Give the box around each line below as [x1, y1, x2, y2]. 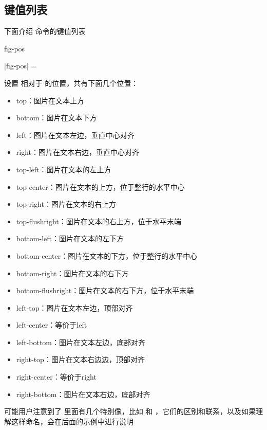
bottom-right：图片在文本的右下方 [16, 267, 129, 278]
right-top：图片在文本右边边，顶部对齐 [16, 354, 145, 365]
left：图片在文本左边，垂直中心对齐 [16, 129, 135, 140]
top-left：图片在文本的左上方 [16, 164, 111, 174]
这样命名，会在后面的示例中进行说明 [11, 416, 133, 426]
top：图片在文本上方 [16, 95, 85, 105]
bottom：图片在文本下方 [16, 112, 97, 123]
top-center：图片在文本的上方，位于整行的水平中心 [16, 181, 185, 192]
